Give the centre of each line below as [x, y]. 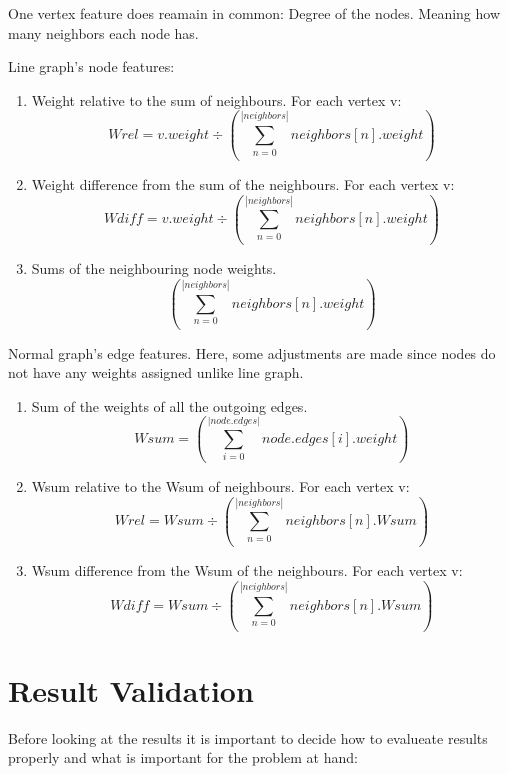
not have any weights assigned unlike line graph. [156, 372]
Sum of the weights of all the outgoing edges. [169, 405]
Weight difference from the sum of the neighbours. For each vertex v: [243, 184]
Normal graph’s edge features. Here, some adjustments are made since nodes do [252, 352]
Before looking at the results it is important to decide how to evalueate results [248, 737]
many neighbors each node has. [103, 32]
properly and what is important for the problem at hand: [183, 757]
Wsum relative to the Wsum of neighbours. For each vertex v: [220, 485]
